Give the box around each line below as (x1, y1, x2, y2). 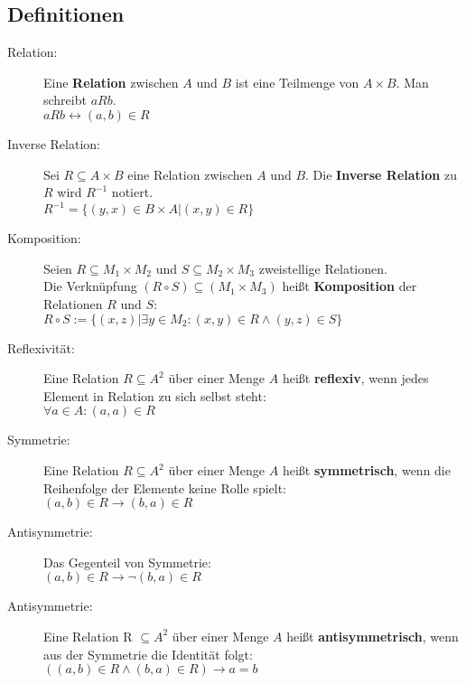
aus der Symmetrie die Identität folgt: (43, 644, 253, 663)
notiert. (111, 183, 154, 201)
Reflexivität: (7, 338, 75, 357)
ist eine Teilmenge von (235, 72, 359, 91)
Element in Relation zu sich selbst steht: (43, 386, 266, 405)
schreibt (43, 90, 87, 109)
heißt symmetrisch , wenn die (282, 461, 451, 480)
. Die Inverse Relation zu (305, 164, 457, 183)
